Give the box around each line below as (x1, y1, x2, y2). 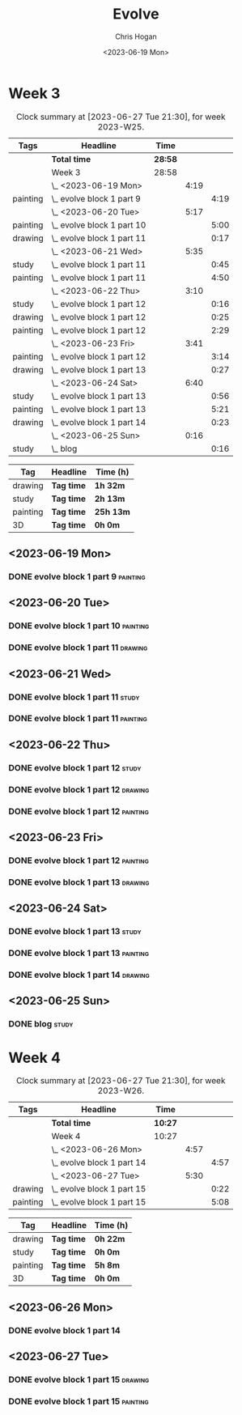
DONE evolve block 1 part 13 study (8, 926, 142, 937)
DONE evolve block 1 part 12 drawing (8, 784, 150, 795)
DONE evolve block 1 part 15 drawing (8, 1374, 150, 1385)
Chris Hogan (114, 32, 158, 41)
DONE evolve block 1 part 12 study (8, 762, 142, 773)
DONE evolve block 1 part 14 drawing (8, 969, 150, 980)
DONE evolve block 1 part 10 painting (8, 620, 150, 631)
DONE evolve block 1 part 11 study (8, 691, 140, 703)
